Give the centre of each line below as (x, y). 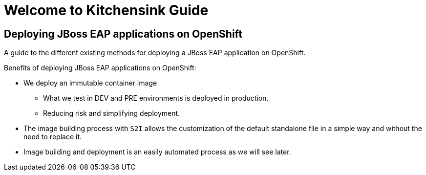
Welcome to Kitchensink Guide (106, 10)
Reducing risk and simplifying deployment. (112, 113)
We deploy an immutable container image (90, 83)
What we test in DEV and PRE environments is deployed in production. (156, 98)
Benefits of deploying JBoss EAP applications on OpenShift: (100, 68)
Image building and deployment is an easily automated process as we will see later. (157, 152)
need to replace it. (53, 137)
